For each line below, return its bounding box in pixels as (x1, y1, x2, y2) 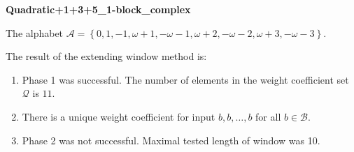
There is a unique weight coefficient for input (22, 109, 215, 123)
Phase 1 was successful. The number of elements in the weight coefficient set (22, 72, 349, 86)
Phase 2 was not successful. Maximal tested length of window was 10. (22, 132, 320, 147)
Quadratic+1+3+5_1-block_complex (6, 2, 191, 16)
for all (255, 109, 281, 123)
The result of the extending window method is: (6, 49, 207, 63)
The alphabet (6, 25, 64, 40)
